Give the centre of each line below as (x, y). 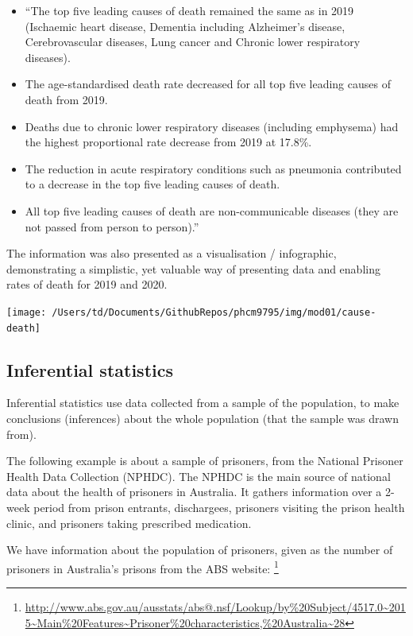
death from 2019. (66, 99)
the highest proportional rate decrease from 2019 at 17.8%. (168, 142)
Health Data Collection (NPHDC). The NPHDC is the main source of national (199, 476)
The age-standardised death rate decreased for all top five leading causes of (208, 84)
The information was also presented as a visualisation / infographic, (172, 253)
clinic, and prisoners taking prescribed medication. (129, 523)
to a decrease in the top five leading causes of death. (152, 184)
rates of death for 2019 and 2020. (87, 284)
